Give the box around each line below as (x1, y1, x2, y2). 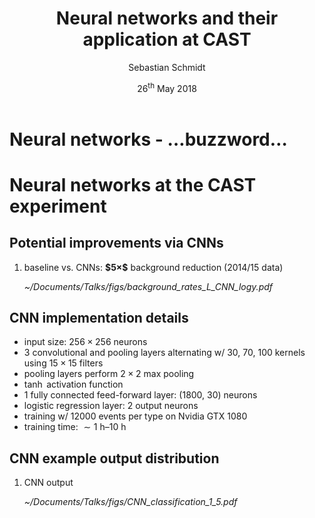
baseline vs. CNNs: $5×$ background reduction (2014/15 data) (23, 261, 284, 273)
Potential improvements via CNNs (9, 235, 224, 252)
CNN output (23, 477, 74, 489)
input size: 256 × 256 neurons (23, 336, 148, 348)
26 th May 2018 (137, 80, 197, 94)
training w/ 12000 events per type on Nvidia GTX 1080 (23, 410, 248, 422)
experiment (9, 195, 107, 217)
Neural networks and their (55, 7, 279, 30)
